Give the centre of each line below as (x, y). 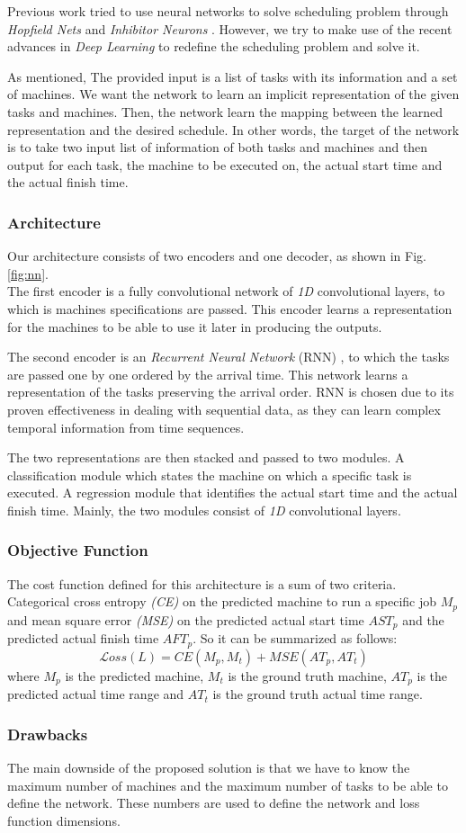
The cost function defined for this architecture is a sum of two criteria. (202, 583)
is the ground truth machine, (307, 675)
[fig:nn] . (28, 273)
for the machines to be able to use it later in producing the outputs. (195, 326)
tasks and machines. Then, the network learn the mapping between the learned (225, 111)
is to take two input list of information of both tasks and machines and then (218, 147)
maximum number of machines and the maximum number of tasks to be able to (228, 785)
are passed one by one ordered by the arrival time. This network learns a (208, 374)
